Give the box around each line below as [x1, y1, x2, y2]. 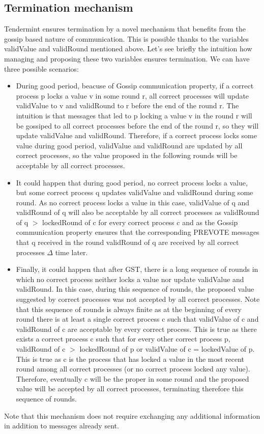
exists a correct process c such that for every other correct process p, [16, 333, 230, 344]
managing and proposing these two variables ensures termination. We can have [4, 53, 250, 64]
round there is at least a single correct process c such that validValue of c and [16, 314, 259, 324]
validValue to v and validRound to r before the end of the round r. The [16, 100, 239, 111]
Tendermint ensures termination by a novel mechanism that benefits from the [4, 23, 246, 34]
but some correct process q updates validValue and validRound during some [16, 187, 253, 198]
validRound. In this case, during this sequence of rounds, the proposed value [16, 284, 254, 294]
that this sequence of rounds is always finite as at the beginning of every [16, 303, 242, 314]
